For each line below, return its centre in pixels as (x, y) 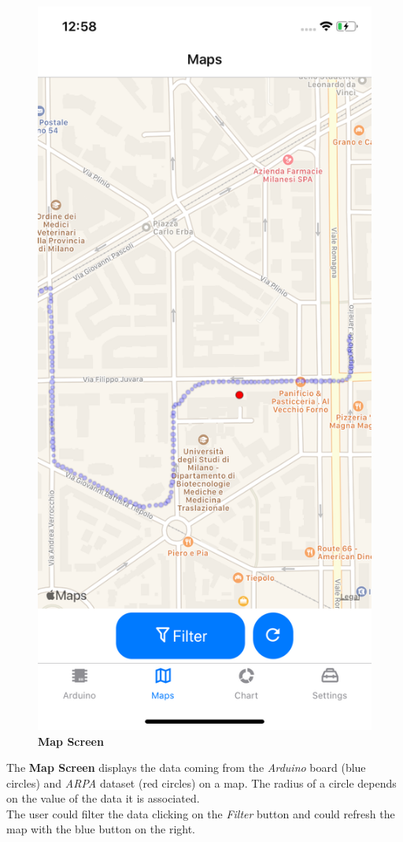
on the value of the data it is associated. (103, 798)
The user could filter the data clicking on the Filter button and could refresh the (201, 813)
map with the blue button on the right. (101, 829)
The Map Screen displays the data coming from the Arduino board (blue (186, 767)
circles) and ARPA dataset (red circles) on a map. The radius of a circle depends (201, 782)
